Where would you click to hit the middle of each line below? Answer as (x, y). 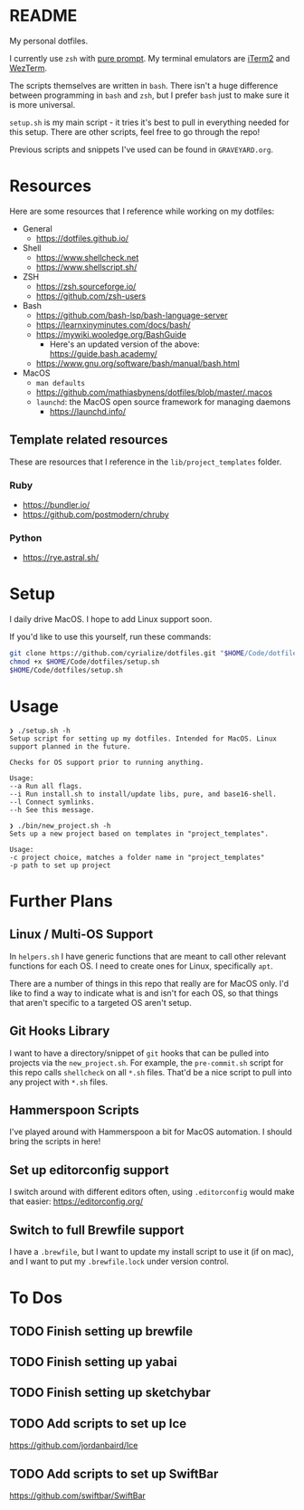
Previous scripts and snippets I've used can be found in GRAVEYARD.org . (142, 149)
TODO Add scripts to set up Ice (98, 1424)
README (43, 16)
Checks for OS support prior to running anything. (107, 762)
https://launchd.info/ (88, 411)
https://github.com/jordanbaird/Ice (74, 1446)
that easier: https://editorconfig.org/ (76, 1201)
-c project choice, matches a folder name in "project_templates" (137, 857)
